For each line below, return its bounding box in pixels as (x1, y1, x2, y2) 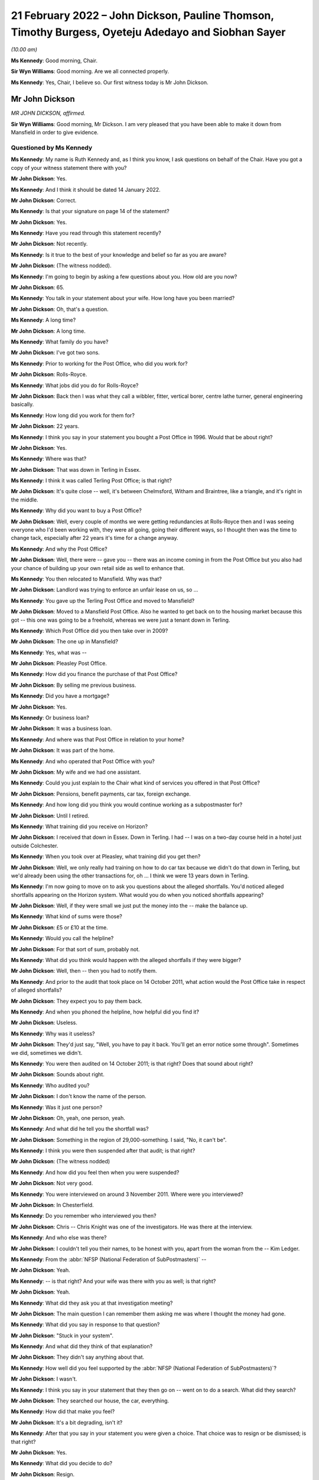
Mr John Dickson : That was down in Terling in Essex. (11, 466, 141, 473)
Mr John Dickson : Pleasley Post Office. (11, 660, 108, 667)
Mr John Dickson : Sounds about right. (11, 1071, 105, 1078)
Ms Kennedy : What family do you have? (11, 338, 109, 345)
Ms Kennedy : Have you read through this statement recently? (11, 230, 162, 237)
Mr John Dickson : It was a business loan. (11, 725, 112, 732)
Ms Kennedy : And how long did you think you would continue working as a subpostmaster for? (11, 801, 243, 808)
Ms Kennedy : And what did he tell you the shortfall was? (11, 1125, 149, 1132)
